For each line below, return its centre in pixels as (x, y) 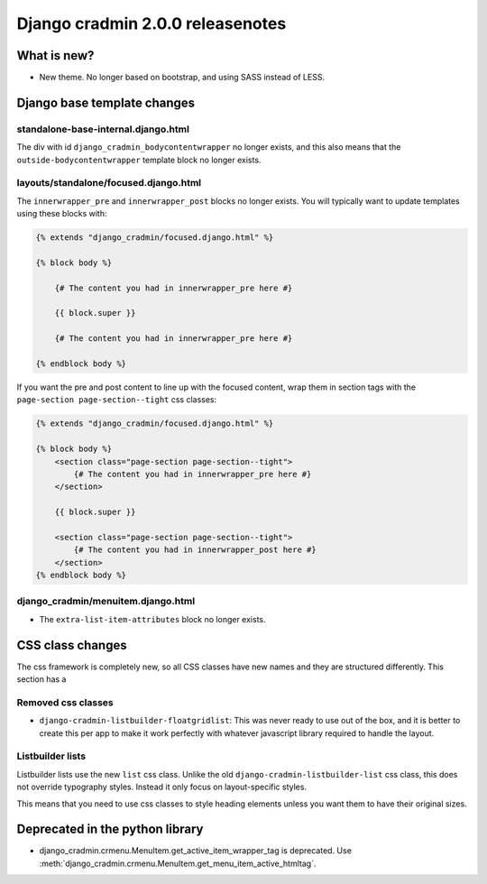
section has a (41, 679)
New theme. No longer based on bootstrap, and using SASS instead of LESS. (182, 78)
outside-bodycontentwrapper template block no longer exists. (139, 160)
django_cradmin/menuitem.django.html (106, 602)
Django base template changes (106, 102)
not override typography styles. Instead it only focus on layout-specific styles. (161, 787)
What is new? (55, 55)
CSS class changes (72, 645)
